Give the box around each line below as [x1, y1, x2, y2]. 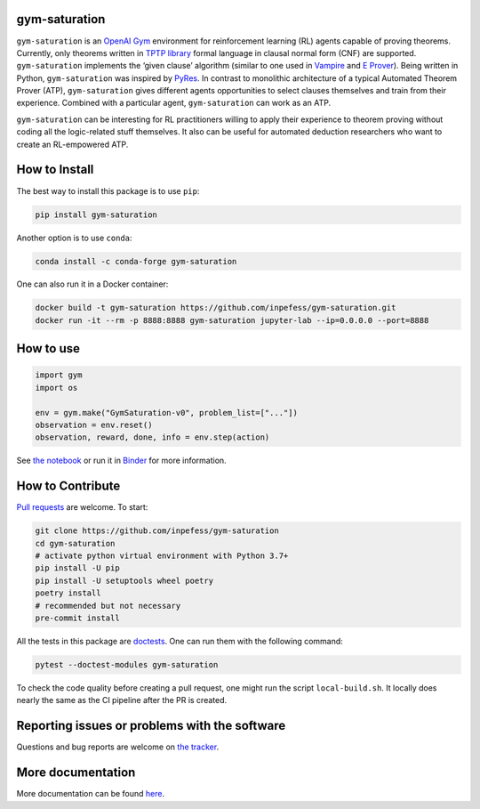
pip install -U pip [35, 563, 120, 573]
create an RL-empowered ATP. [16, 139, 129, 150]
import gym [35, 370, 83, 380]
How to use [16, 341, 80, 356]
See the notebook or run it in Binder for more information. [16, 455, 227, 466]
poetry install [35, 588, 101, 598]
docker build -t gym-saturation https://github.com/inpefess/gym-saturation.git [35, 303, 396, 313]
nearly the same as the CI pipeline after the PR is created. [16, 695, 228, 706]
